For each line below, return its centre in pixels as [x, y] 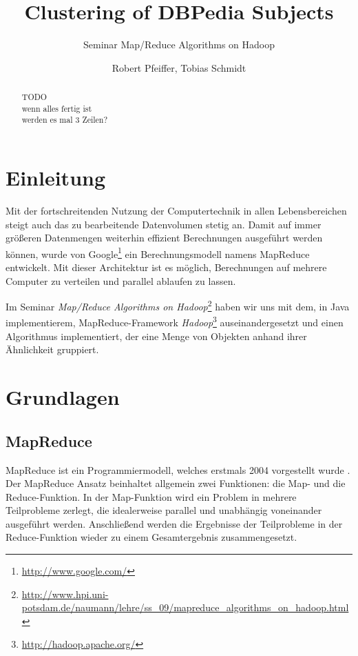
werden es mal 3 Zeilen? [65, 120]
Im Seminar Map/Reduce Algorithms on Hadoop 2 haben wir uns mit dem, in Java [178, 305]
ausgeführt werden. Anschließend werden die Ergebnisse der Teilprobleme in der [174, 523]
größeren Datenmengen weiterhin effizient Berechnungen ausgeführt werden [164, 238]
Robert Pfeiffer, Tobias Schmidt [179, 67]
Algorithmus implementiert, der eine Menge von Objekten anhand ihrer [156, 336]
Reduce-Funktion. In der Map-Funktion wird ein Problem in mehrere [151, 496]
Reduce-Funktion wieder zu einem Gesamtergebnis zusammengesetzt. [151, 537]
